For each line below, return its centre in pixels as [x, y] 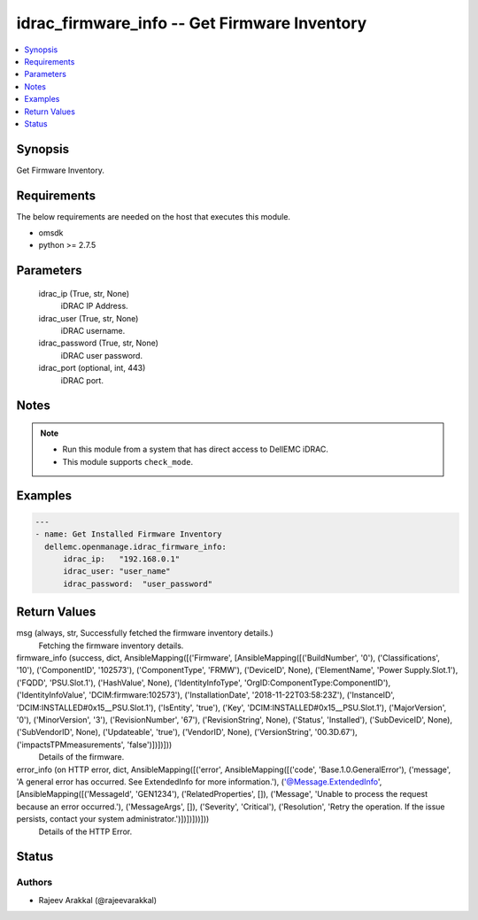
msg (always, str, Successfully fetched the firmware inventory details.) [145, 633]
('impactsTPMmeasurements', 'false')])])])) [94, 745]
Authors [35, 883]
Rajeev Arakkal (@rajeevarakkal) [98, 900]
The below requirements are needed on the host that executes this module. [154, 216]
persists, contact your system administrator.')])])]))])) [113, 819]
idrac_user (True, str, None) [89, 318]
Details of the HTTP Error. [85, 831]
